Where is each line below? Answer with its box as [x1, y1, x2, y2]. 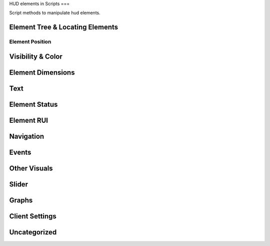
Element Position [9, 38, 51, 45]
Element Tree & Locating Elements [9, 23, 118, 32]
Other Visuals [9, 164, 53, 172]
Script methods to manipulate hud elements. [9, 10, 100, 16]
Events [9, 148, 31, 156]
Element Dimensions [9, 68, 75, 77]
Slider [9, 180, 28, 188]
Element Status [9, 100, 58, 109]
